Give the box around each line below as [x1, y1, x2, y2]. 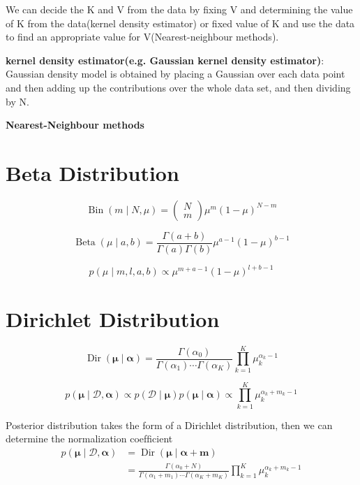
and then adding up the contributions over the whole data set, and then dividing [6, 80, 351, 94]
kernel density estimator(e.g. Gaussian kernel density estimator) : [6, 52, 324, 67]
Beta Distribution [6, 158, 179, 187]
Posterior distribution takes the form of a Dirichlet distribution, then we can [6, 417, 333, 432]
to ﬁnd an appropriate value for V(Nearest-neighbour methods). [6, 29, 279, 44]
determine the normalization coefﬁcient [6, 431, 173, 446]
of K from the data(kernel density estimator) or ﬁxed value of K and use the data [6, 15, 355, 30]
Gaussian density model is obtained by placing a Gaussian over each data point [6, 66, 345, 81]
